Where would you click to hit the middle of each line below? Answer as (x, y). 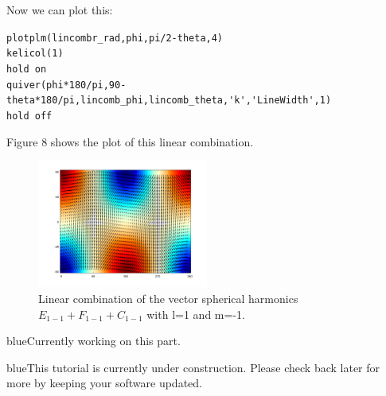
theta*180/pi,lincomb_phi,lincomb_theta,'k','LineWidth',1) (169, 101)
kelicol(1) (35, 54)
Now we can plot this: (60, 10)
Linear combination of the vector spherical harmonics (168, 298)
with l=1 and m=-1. (196, 314)
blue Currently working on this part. (94, 341)
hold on (27, 69)
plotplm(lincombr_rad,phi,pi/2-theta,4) (115, 38)
